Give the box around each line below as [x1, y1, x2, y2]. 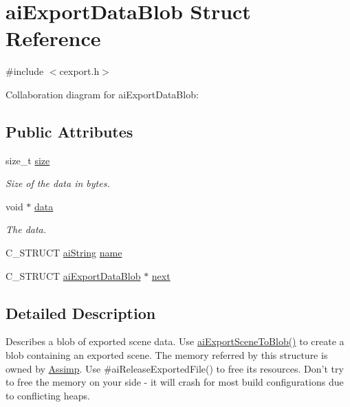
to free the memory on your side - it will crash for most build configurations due [6, 375, 344, 389]
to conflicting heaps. [6, 388, 90, 402]
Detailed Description [6, 302, 156, 323]
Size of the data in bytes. [6, 176, 110, 190]
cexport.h [59, 64, 100, 78]
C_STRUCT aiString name [6, 245, 122, 260]
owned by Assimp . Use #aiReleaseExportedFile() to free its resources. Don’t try [6, 361, 344, 375]
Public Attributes [6, 120, 133, 142]
